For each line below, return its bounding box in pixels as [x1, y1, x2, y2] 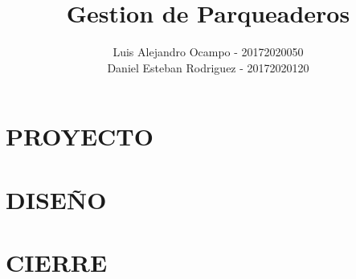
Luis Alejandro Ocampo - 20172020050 [113, 43, 304, 60]
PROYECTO [6, 120, 153, 153]
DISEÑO [6, 183, 107, 215]
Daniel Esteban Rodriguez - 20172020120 [107, 59, 309, 76]
